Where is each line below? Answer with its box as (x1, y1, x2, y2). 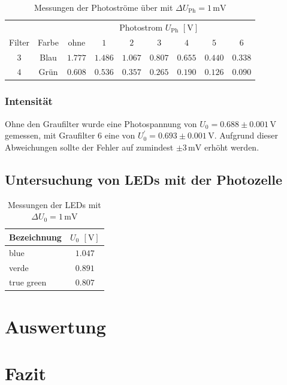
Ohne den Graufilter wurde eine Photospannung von (5, 117, 197, 130)
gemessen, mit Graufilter (5, 129, 95, 142)
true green (9, 276, 47, 288)
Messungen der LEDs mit (8, 198, 101, 210)
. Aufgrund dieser (214, 129, 278, 142)
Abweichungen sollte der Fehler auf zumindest (5, 140, 174, 153)
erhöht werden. (204, 140, 259, 153)
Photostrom (119, 20, 163, 33)
